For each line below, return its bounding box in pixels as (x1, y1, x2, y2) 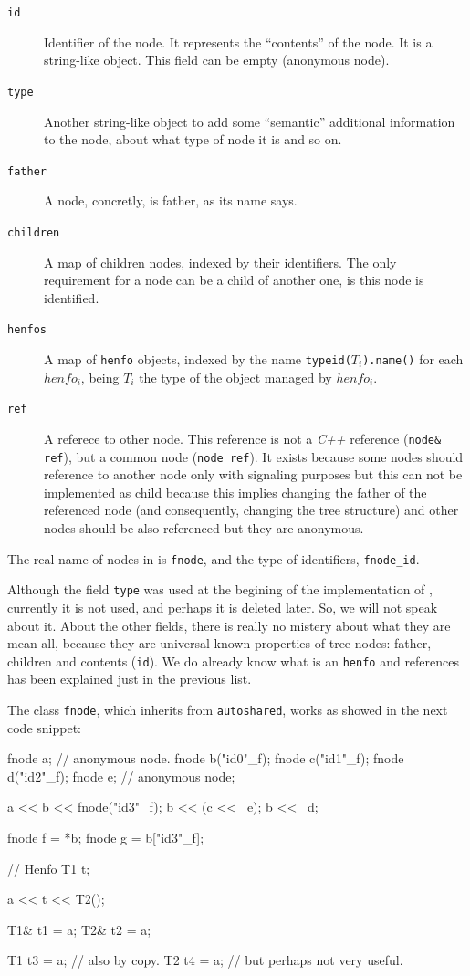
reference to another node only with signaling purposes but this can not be (44, 465, 463, 484)
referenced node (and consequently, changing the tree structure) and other (44, 500, 459, 519)
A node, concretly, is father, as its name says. (44, 191, 298, 210)
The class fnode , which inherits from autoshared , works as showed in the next (7, 699, 448, 719)
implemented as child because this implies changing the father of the (44, 482, 427, 501)
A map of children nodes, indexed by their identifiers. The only (44, 252, 397, 271)
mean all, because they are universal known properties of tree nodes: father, (7, 634, 432, 653)
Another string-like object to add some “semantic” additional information (44, 111, 455, 131)
